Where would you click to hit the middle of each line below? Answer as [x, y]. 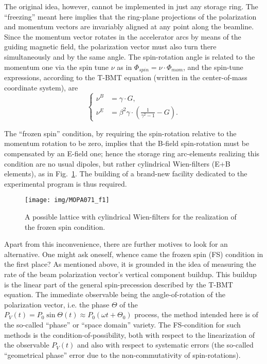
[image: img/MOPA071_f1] [67, 200]
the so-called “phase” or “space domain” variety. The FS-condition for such [122, 325]
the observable [27, 345]
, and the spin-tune [213, 67]
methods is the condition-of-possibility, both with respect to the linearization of [130, 334]
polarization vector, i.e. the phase [57, 304]
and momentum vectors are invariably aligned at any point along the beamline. [129, 26]
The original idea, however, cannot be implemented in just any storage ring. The [131, 6]
